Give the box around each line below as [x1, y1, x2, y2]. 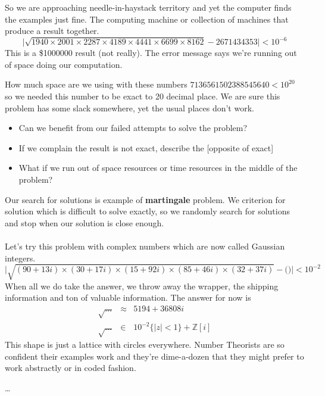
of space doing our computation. [5, 58, 123, 70]
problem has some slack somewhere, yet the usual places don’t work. [5, 101, 254, 114]
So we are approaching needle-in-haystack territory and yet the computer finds [5, 1, 292, 13]
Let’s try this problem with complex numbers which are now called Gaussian [5, 240, 285, 252]
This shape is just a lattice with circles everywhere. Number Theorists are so [5, 338, 285, 351]
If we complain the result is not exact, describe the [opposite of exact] [18, 141, 274, 154]
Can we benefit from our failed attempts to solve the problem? [18, 121, 248, 134]
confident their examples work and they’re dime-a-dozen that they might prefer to [5, 350, 304, 362]
